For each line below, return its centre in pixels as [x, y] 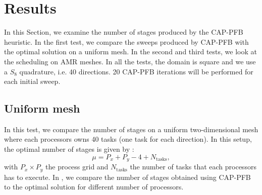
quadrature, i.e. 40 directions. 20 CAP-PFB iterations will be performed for [136, 71]
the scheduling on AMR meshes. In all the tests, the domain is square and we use [130, 61]
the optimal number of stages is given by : [69, 149]
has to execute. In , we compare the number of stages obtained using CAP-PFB [127, 177]
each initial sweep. [32, 81]
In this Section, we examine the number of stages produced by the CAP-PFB [124, 32]
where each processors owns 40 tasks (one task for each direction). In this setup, [128, 139]
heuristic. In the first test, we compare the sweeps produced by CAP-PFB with [126, 41]
